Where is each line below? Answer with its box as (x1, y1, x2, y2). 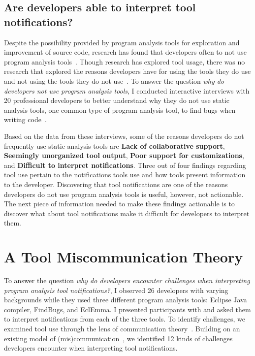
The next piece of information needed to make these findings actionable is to (4, 198, 235, 209)
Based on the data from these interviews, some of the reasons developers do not (4, 130, 244, 141)
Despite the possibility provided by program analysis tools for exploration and (4, 37, 240, 47)
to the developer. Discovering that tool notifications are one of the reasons (4, 179, 228, 189)
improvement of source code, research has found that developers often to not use (4, 47, 247, 57)
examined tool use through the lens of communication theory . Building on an (4, 323, 240, 333)
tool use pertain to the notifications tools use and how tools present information (4, 169, 246, 180)
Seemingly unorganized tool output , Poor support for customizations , (4, 150, 244, 161)
